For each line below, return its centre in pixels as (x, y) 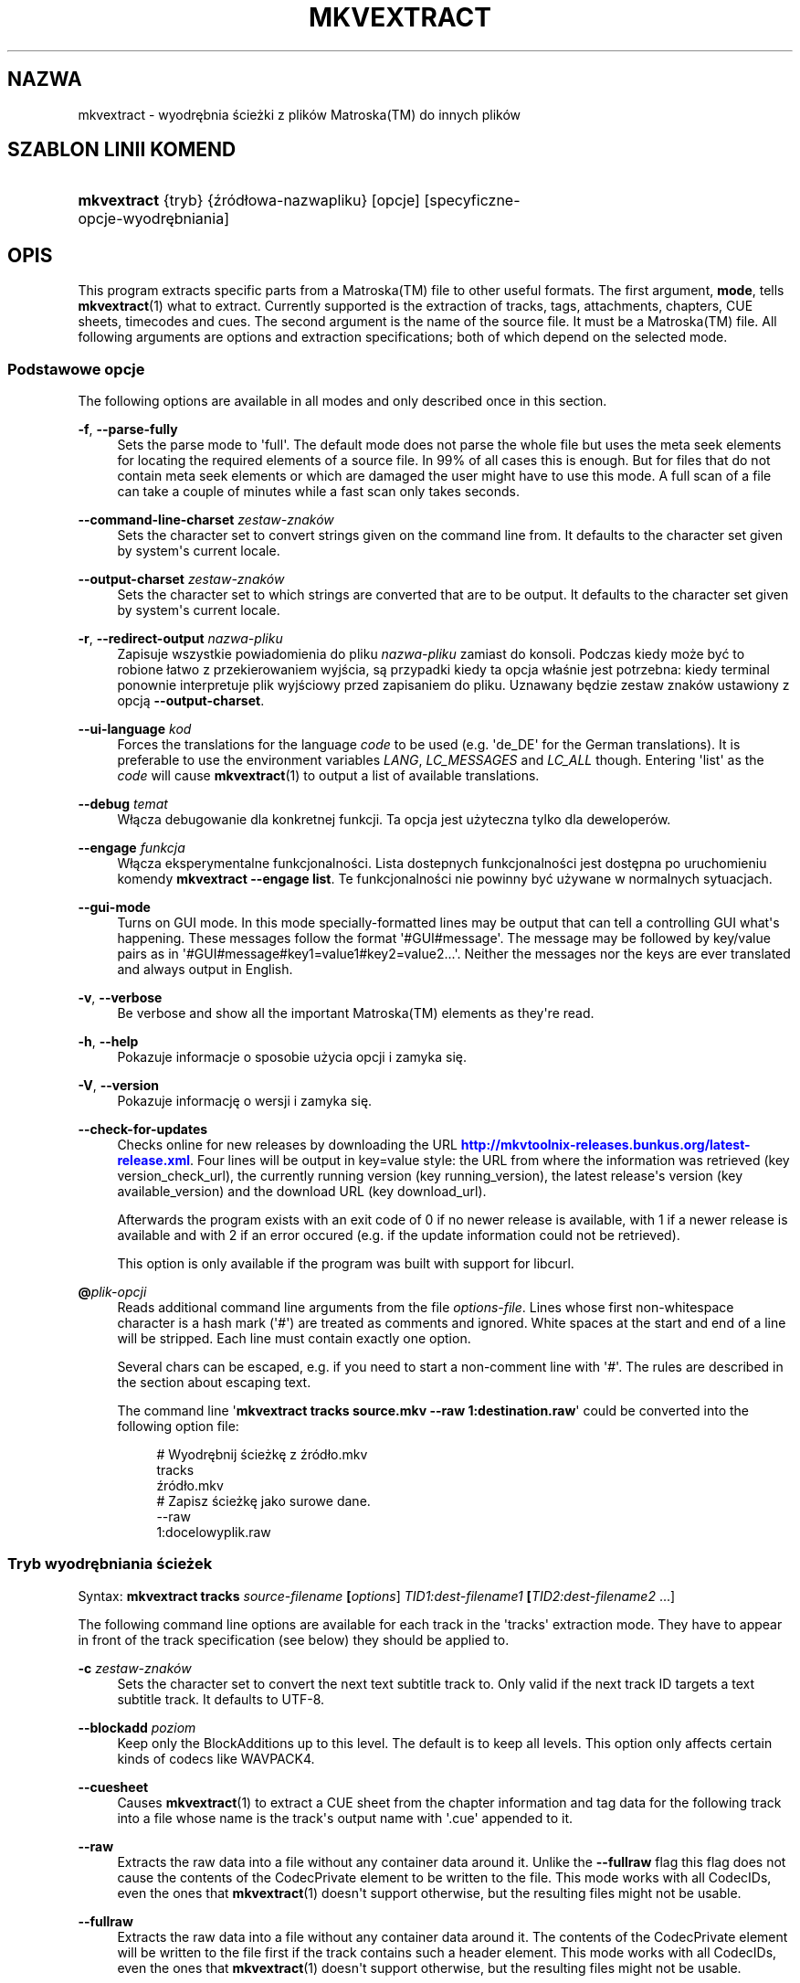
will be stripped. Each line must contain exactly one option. (294, 1339)
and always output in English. (205, 970)
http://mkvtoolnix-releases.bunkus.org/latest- (605, 1145)
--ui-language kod (135, 729)
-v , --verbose (120, 998)
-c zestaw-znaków (135, 1668)
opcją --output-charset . (191, 701)
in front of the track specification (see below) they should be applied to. (294, 1639)
